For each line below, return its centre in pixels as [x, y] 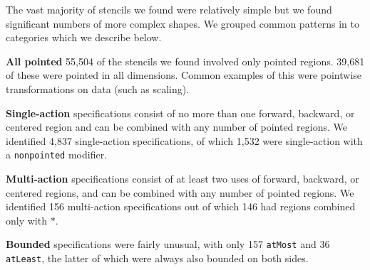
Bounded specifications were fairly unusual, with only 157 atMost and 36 [168, 244]
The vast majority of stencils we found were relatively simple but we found [169, 9]
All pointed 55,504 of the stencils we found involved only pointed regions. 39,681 [185, 61]
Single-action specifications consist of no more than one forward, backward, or [180, 113]
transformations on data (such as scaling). [98, 88]
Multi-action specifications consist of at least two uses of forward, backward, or [183, 178]
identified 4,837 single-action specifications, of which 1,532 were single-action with [184, 140]
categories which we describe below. [84, 37]
